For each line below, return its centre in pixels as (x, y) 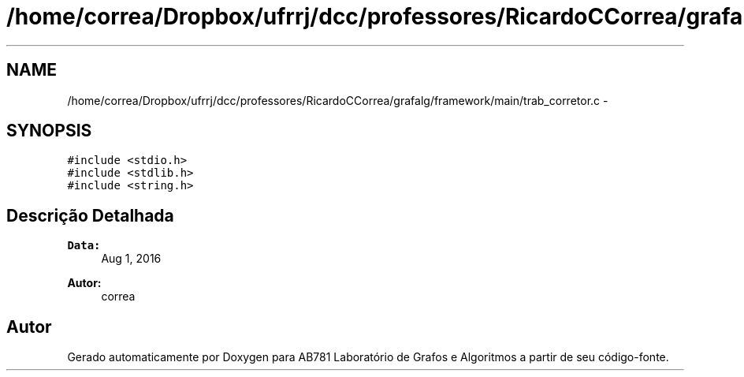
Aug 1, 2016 (131, 259)
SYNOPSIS (49, 131)
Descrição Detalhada (90, 215)
